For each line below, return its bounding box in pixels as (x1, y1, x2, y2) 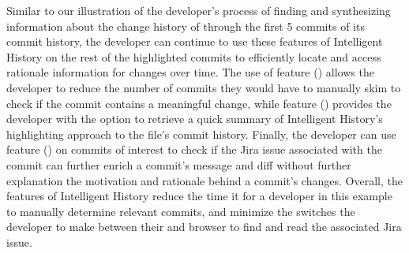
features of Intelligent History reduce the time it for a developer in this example (6, 188, 392, 204)
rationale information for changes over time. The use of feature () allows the (6, 64, 374, 80)
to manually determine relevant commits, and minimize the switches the (6, 203, 355, 219)
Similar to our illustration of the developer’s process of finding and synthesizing (6, 2, 391, 18)
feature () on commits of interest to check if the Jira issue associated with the (6, 141, 382, 158)
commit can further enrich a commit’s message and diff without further (6, 156, 351, 173)
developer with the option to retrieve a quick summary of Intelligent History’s (6, 110, 383, 127)
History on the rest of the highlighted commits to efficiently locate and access (6, 48, 381, 65)
